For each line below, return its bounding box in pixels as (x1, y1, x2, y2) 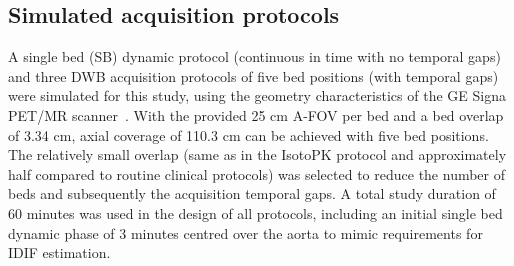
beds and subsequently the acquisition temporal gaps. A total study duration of (8, 183, 496, 204)
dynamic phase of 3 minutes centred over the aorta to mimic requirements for (8, 222, 483, 243)
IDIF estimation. (8, 242, 111, 263)
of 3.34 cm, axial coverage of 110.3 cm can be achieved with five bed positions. (8, 124, 489, 145)
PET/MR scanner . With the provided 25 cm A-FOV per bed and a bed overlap (8, 104, 504, 125)
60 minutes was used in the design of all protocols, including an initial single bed (8, 202, 503, 223)
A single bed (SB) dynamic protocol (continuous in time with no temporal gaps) (8, 46, 501, 67)
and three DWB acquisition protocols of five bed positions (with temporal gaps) (8, 65, 499, 86)
